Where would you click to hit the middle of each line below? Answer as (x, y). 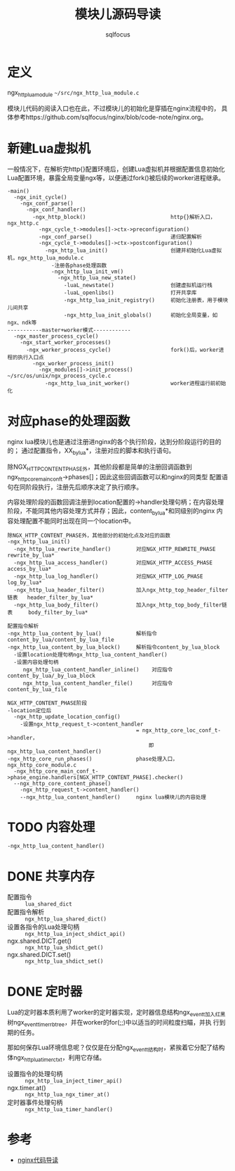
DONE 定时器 (45, 991)
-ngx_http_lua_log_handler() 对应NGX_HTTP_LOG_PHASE (108, 576)
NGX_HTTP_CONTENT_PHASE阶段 (47, 703)
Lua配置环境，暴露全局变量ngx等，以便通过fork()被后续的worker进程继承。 (116, 178)
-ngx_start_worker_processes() (66, 343)
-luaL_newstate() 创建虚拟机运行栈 (138, 286)
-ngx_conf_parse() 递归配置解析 (120, 237)
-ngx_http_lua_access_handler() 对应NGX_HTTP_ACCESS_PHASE (113, 563)
